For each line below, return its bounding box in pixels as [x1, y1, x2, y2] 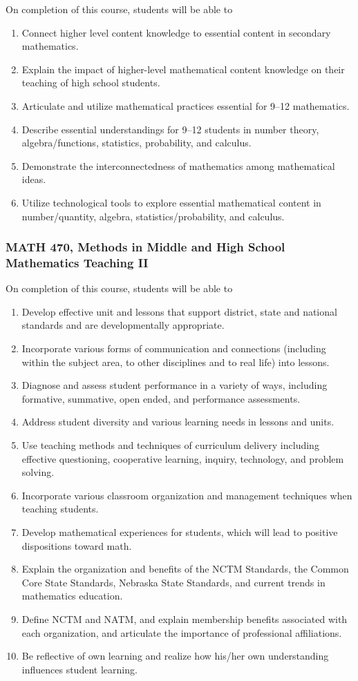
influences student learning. [21, 662, 138, 676]
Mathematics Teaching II [6, 253, 149, 271]
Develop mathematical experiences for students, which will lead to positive [21, 524, 338, 539]
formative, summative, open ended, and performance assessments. [21, 391, 301, 405]
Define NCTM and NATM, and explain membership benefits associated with [21, 611, 348, 626]
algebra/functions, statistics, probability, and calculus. [21, 135, 252, 150]
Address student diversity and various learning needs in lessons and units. [21, 414, 335, 429]
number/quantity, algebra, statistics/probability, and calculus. [21, 209, 285, 223]
